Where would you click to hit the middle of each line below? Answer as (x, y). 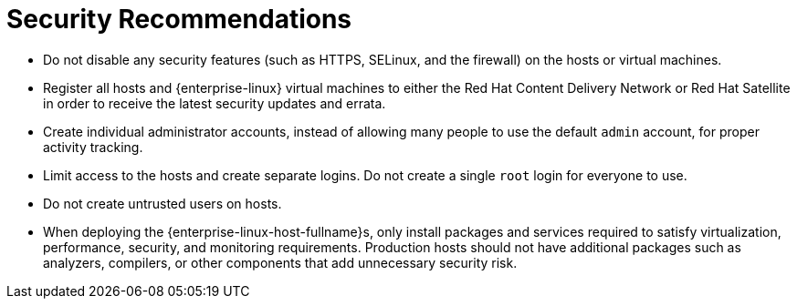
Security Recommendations (179, 19)
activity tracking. (93, 147)
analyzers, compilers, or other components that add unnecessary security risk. (280, 262)
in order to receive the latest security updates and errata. (215, 103)
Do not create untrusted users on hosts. (163, 203)
